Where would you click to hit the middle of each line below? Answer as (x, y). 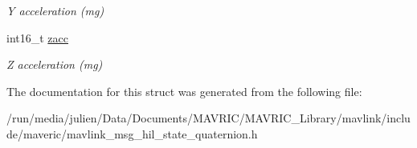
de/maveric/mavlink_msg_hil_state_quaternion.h (132, 133)
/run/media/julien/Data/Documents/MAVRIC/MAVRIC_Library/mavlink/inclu (208, 118)
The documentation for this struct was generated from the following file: (184, 91)
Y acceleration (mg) (55, 10)
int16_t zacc (37, 37)
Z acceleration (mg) (55, 64)
